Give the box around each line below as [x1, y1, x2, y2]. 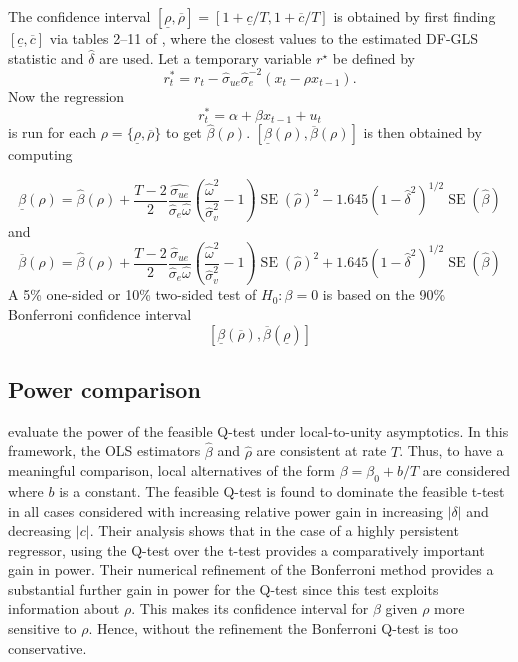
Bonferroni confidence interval [8, 303, 192, 324]
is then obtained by [363, 122, 482, 143]
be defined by [332, 47, 415, 68]
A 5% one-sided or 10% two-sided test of [8, 284, 257, 305]
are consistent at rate [256, 440, 387, 461]
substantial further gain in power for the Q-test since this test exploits [8, 578, 439, 599]
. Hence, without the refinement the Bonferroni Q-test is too [88, 618, 459, 639]
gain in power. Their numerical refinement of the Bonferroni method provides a [8, 559, 494, 580]
